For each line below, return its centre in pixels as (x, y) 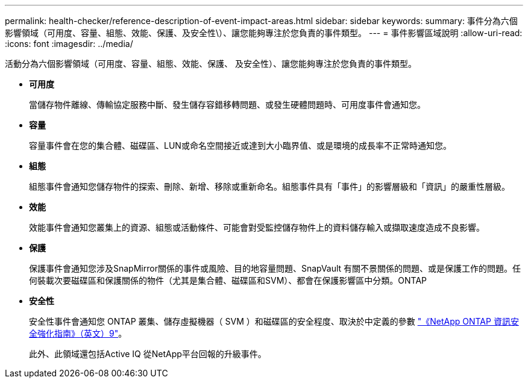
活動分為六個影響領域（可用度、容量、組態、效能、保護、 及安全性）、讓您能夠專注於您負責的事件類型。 (211, 64)
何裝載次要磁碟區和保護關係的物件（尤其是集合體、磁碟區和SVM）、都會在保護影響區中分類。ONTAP (228, 280)
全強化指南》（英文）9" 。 (78, 333)
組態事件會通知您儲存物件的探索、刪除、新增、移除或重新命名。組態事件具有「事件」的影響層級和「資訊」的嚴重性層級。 (269, 186)
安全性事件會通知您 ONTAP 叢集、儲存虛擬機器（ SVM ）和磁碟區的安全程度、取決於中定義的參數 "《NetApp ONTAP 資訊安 (274, 321)
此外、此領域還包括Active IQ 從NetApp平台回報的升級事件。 (148, 354)
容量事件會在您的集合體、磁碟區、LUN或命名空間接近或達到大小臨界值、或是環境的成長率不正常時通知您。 (240, 145)
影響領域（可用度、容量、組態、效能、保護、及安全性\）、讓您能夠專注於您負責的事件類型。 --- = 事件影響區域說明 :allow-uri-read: (264, 33)
